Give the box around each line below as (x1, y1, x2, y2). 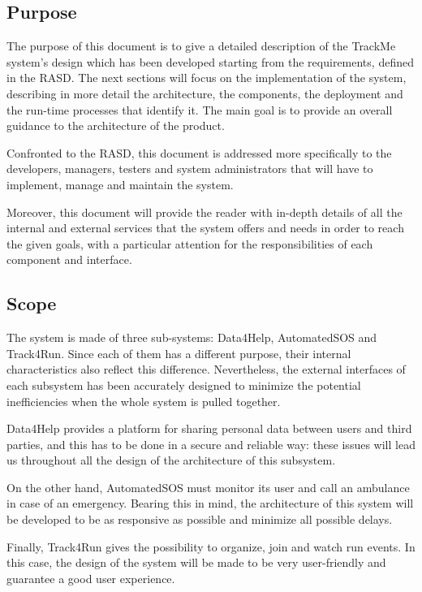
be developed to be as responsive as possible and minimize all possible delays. (6, 511, 393, 528)
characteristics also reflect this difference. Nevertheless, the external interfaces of (6, 361, 406, 378)
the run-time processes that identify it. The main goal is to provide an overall (6, 101, 393, 118)
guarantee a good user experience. (6, 569, 175, 586)
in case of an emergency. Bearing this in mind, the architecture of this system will (6, 495, 414, 512)
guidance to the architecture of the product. (6, 117, 225, 134)
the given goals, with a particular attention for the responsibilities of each (6, 235, 373, 252)
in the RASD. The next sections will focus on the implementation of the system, (6, 69, 407, 86)
